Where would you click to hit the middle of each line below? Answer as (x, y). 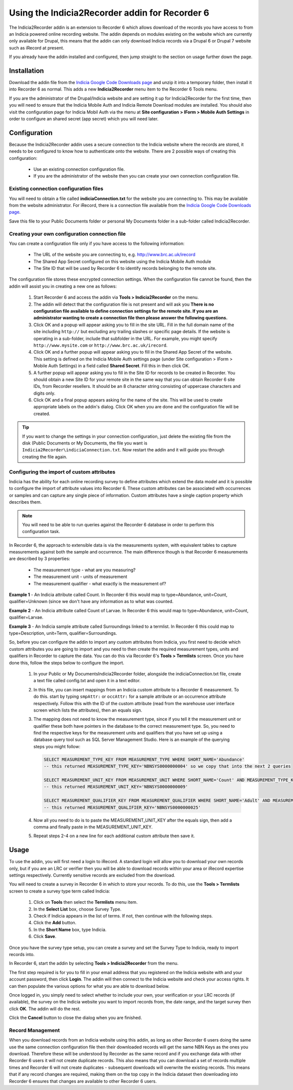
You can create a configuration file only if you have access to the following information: (97, 243)
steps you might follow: (57, 746)
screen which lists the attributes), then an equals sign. (88, 710)
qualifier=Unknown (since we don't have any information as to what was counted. (91, 601)
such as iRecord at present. (37, 48)
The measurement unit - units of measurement (80, 577)
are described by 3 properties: (40, 559)
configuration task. (41, 532)
